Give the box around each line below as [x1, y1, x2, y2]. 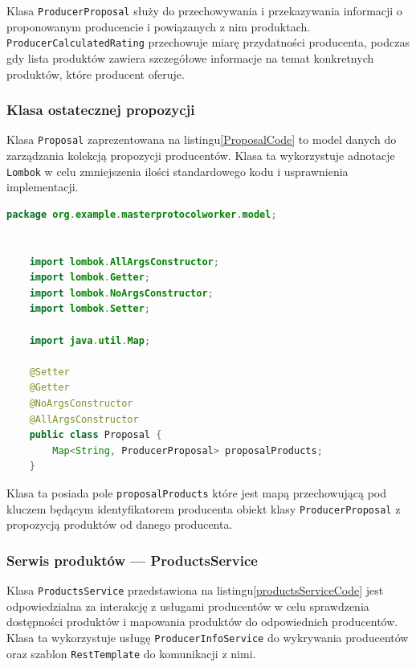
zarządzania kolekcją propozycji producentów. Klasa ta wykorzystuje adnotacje [6, 146, 395, 163]
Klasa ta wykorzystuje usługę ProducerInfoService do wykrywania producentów [6, 628, 409, 645]
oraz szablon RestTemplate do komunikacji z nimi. [6, 644, 256, 661]
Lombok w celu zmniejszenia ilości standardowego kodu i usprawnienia [6, 162, 349, 179]
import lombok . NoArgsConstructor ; [29, 287, 214, 299]
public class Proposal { [29, 429, 162, 441]
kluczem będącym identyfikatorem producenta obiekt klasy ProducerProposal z [6, 500, 401, 517]
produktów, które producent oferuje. [6, 65, 185, 82]
